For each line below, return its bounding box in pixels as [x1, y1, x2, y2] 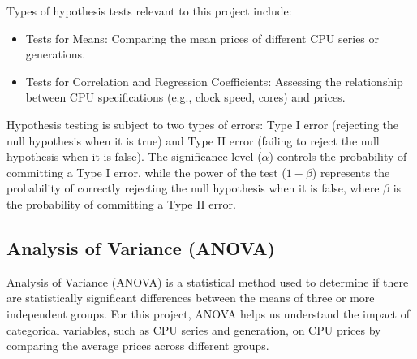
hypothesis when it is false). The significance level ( [6, 148, 262, 165]
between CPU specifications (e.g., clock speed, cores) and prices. [25, 89, 346, 106]
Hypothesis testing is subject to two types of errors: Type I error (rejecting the [6, 115, 398, 132]
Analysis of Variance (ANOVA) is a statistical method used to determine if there [6, 273, 409, 290]
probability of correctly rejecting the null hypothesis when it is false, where [6, 179, 380, 197]
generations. [25, 45, 86, 63]
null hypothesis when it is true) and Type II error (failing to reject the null [6, 132, 380, 149]
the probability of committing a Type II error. [6, 195, 236, 212]
